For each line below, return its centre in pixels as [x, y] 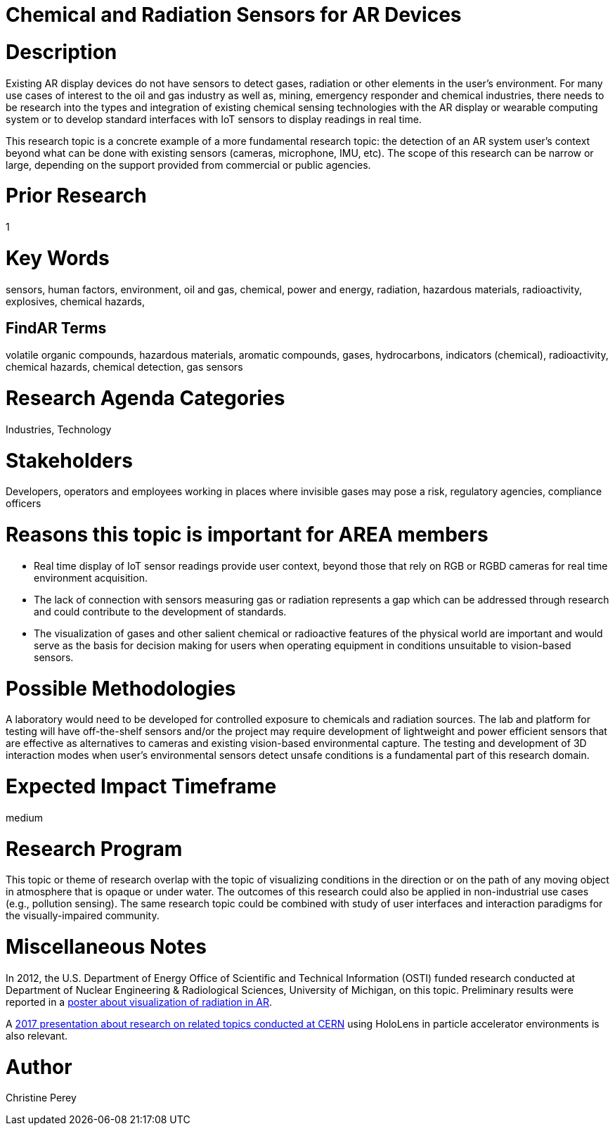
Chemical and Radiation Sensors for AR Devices [234, 15]
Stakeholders [69, 460]
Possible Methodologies [121, 688]
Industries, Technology [59, 429]
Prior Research [76, 196]
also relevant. [37, 1035]
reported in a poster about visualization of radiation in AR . [139, 1002]
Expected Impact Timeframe [141, 787]
